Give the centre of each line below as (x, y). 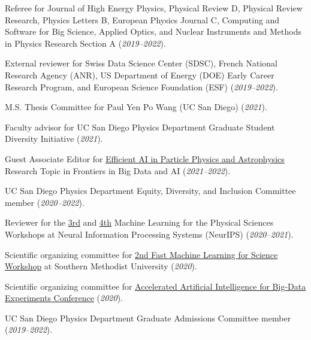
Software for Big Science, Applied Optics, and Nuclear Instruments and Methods (153, 31)
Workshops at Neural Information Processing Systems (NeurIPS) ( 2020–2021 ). (149, 234)
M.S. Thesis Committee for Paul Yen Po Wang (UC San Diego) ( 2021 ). (136, 107)
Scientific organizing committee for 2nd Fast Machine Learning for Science (141, 254)
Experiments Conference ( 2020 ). (64, 298)
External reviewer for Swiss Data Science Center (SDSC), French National (141, 63)
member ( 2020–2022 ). (45, 202)
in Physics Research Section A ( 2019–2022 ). (85, 43)
